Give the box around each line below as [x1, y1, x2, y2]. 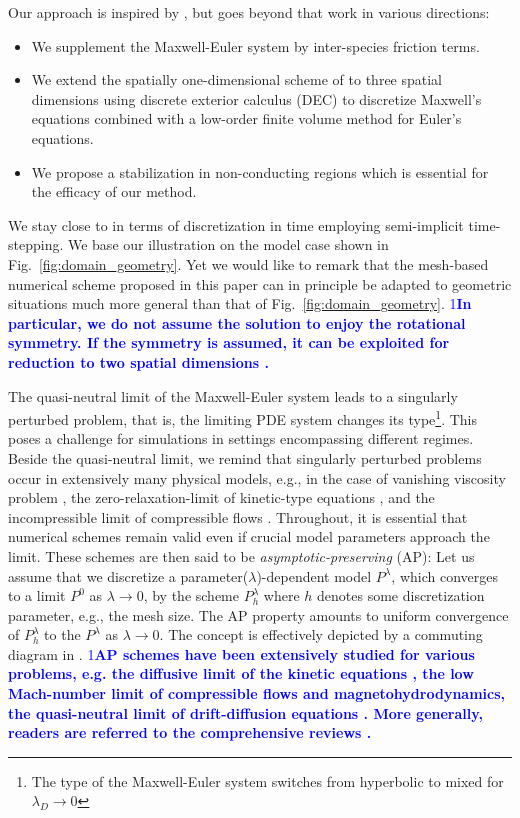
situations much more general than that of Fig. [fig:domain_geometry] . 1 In [8, 293, 472, 314]
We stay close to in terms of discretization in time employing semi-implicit [8, 214, 464, 235]
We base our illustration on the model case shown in [67, 234, 389, 255]
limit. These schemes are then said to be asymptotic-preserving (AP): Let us [8, 545, 475, 566]
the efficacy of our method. [31, 181, 197, 202]
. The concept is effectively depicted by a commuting [159, 624, 483, 645]
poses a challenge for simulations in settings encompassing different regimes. [8, 428, 474, 449]
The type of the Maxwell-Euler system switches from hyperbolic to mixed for [31, 770, 504, 791]
